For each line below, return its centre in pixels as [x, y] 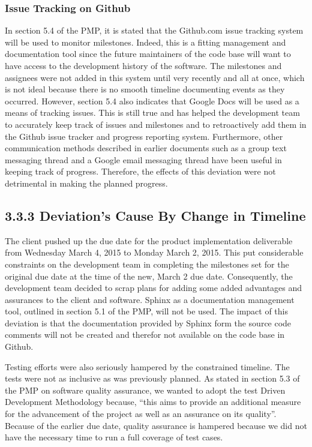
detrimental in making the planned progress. [86, 183]
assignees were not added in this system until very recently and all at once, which [155, 77]
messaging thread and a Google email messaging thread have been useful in [143, 159]
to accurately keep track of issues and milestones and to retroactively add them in [156, 124]
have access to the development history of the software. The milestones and [143, 65]
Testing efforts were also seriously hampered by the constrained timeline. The [147, 366]
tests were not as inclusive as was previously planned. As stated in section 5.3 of [152, 378]
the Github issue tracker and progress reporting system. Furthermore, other [144, 136]
